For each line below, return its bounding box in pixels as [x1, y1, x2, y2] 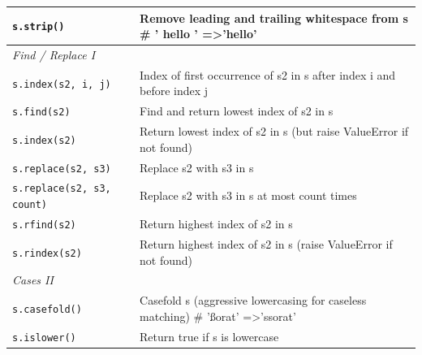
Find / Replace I [12, 45, 96, 63]
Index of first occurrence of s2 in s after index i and [140, 66, 396, 83]
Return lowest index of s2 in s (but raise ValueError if [140, 123, 409, 140]
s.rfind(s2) [12, 219, 76, 232]
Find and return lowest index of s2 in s [140, 102, 334, 119]
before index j [140, 82, 209, 99]
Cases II [12, 271, 54, 288]
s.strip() [12, 21, 65, 33]
